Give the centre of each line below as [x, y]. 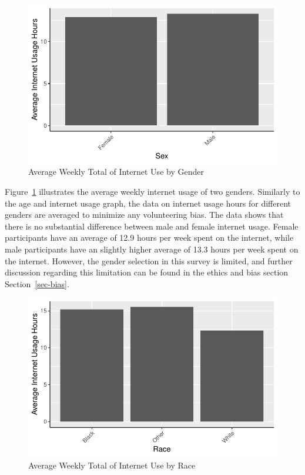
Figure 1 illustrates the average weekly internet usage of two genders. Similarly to [152, 191]
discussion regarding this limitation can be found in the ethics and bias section [147, 272]
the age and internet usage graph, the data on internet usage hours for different [148, 203]
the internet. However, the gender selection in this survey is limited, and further [149, 260]
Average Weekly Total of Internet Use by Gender [116, 172]
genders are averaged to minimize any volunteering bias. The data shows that [144, 215]
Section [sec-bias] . [37, 283]
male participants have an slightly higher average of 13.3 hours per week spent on [152, 249]
